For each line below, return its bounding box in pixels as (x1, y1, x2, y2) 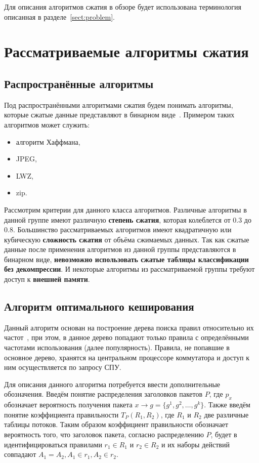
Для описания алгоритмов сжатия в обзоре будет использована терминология (4, 2, 242, 12)
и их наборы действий (161, 439, 230, 449)
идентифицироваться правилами (4, 439, 102, 449)
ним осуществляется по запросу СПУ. (4, 362, 121, 372)
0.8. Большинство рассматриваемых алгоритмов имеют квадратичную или (4, 224, 232, 235)
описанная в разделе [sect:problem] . (4, 11, 115, 22)
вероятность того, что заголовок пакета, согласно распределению (4, 429, 204, 440)
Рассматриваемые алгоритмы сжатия (4, 41, 249, 62)
